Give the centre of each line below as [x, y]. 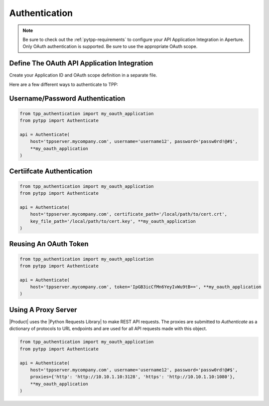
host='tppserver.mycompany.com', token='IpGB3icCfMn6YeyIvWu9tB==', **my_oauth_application [146, 287]
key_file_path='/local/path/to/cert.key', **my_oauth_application [113, 221]
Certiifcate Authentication [51, 172]
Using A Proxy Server [43, 310]
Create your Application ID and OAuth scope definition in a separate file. [83, 75]
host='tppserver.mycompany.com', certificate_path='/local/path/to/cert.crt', [129, 214]
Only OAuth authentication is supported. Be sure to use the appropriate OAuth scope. [110, 46]
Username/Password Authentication [67, 99]
